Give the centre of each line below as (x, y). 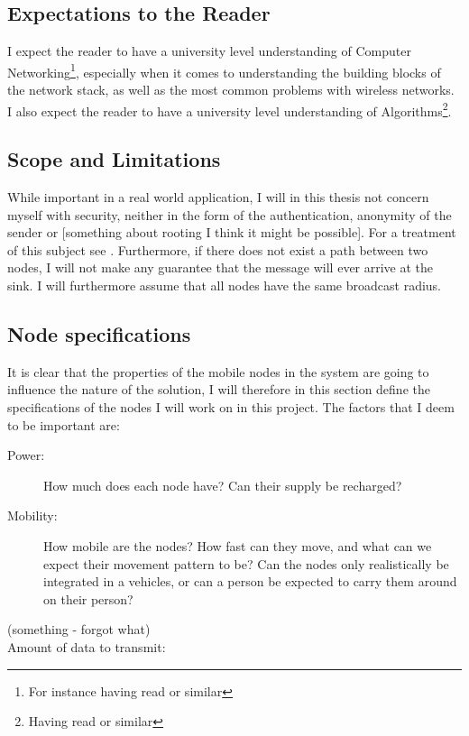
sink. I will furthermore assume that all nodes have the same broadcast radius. (224, 285)
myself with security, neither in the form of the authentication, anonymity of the (230, 214)
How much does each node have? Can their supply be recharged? (223, 485)
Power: (26, 455)
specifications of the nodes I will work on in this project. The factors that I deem (231, 407)
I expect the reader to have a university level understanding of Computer (209, 51)
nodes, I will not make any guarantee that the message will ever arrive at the (221, 267)
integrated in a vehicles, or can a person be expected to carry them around (250, 581)
